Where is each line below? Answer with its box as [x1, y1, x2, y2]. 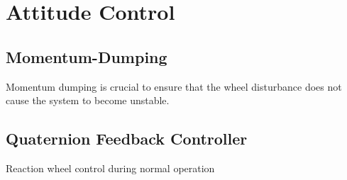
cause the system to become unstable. [6, 93, 170, 108]
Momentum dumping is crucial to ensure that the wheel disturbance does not [6, 79, 342, 94]
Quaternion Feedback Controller [6, 128, 248, 150]
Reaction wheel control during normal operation [6, 160, 215, 175]
